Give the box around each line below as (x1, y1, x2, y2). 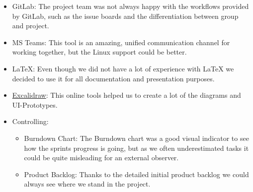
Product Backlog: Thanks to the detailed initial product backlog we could (24, 169, 249, 179)
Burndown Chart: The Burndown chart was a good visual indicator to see (24, 132, 249, 143)
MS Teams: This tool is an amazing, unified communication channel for (12, 37, 230, 47)
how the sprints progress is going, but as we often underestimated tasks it (24, 142, 249, 153)
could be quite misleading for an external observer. (24, 152, 179, 163)
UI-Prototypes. (12, 99, 58, 110)
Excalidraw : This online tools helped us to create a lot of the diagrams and (12, 90, 241, 100)
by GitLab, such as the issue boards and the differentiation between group (12, 10, 239, 21)
